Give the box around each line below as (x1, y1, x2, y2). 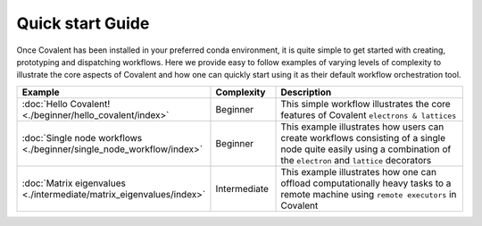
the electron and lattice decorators (280, 154, 432, 166)
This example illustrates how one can (280, 165, 437, 178)
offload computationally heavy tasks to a (280, 177, 452, 189)
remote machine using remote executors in (280, 188, 457, 200)
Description (280, 86, 332, 98)
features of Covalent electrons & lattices (280, 108, 457, 121)
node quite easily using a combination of (280, 143, 452, 155)
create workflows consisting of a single (280, 131, 446, 144)
